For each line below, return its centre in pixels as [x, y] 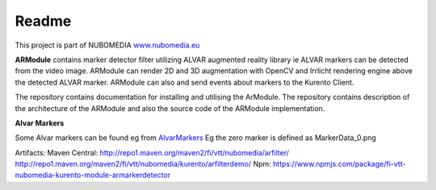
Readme [43, 21]
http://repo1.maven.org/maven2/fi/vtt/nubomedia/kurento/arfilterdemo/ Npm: [143, 164]
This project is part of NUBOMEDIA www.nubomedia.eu [107, 45]
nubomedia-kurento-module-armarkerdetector [93, 175]
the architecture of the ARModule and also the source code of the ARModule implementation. [170, 108]
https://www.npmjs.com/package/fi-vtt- [340, 164]
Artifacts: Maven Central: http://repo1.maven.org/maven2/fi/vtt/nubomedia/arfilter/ [152, 152]
